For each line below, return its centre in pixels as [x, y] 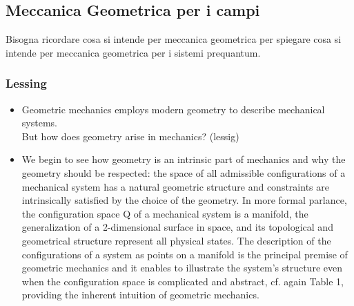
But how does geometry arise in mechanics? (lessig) [130, 136]
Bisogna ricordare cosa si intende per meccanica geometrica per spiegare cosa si [174, 39]
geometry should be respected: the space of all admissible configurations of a [184, 172]
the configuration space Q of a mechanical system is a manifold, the [165, 213]
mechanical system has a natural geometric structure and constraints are [175, 186]
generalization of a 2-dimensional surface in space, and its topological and [177, 227]
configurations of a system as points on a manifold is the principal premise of [185, 254]
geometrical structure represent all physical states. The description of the [176, 240]
